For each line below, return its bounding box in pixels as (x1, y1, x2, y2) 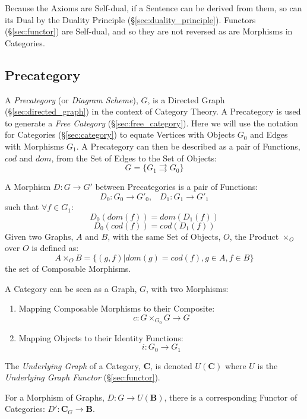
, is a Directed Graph (147, 93, 225, 106)
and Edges (250, 128, 288, 141)
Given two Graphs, (5, 230, 74, 242)
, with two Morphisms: (146, 282, 229, 294)
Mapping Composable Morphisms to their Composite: (18, 302, 215, 315)
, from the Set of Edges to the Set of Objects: (51, 151, 217, 164)
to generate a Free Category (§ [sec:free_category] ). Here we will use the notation (5, 116, 298, 129)
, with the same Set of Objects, (107, 230, 221, 242)
